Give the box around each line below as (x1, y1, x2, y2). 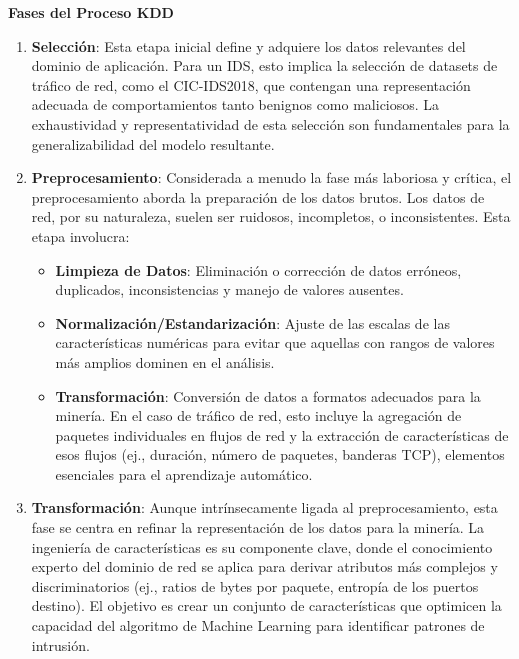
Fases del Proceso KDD (8, 2, 174, 22)
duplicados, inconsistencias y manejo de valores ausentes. (55, 279, 404, 300)
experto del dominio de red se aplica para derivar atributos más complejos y (31, 556, 498, 577)
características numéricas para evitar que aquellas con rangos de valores (55, 332, 495, 353)
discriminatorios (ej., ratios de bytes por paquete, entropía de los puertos (31, 575, 479, 596)
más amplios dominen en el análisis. (55, 351, 275, 372)
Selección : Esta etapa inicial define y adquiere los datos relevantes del (31, 35, 466, 56)
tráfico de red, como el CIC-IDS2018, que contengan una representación (31, 74, 471, 95)
